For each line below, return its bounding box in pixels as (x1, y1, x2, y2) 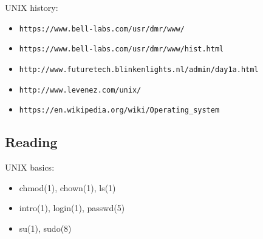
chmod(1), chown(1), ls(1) (19, 181, 116, 194)
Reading (5, 133, 58, 151)
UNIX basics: (5, 161, 55, 174)
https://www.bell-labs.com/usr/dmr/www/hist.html (19, 45, 224, 54)
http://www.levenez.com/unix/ (19, 85, 142, 94)
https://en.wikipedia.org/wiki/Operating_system (19, 106, 220, 115)
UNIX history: (5, 1, 58, 13)
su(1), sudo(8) (19, 221, 72, 234)
